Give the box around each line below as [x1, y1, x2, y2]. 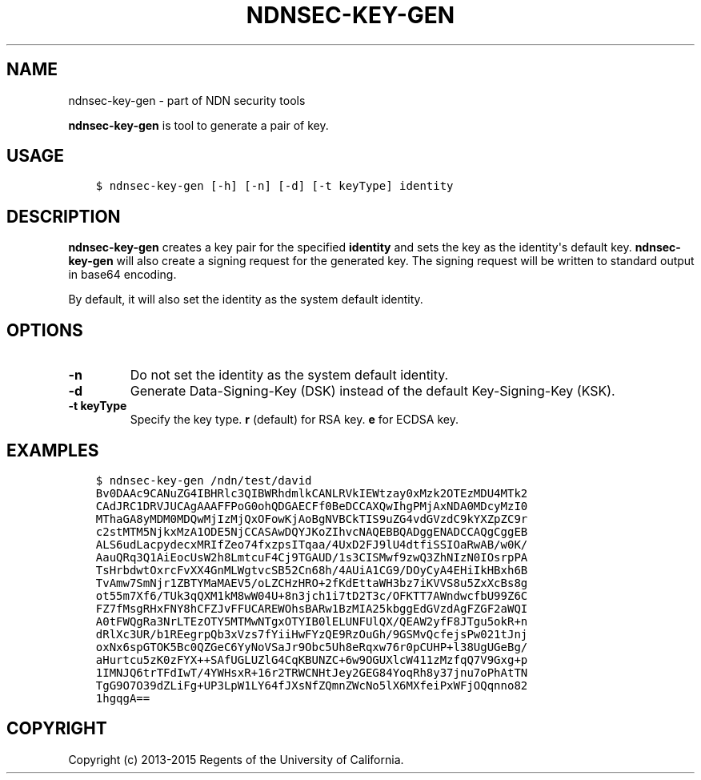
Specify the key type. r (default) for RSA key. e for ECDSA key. [130, 412, 459, 427]
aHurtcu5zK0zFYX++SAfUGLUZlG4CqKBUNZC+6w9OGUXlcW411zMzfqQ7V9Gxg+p [95, 653, 528, 666]
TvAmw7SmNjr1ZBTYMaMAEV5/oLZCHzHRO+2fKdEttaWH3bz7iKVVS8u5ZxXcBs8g [95, 576, 528, 589]
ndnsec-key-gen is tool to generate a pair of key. [68, 118, 329, 132]
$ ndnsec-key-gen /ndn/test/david [95, 473, 312, 487]
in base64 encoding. [68, 267, 177, 282]
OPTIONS [6, 320, 83, 340]
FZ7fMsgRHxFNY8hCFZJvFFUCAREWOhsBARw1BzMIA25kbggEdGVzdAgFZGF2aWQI [95, 601, 528, 615]
